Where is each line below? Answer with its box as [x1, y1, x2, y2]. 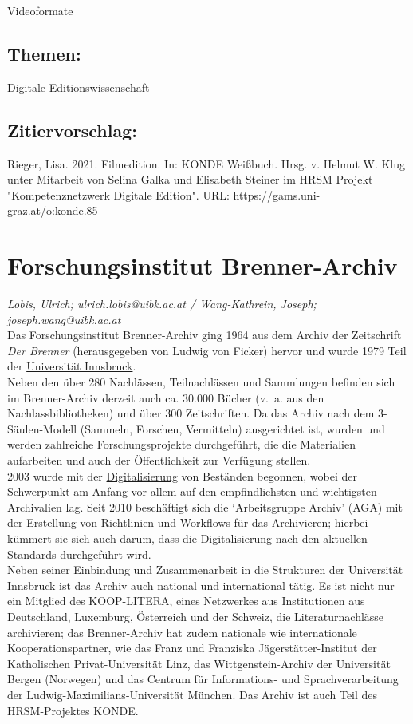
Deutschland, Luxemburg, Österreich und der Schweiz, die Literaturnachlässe [7, 607, 384, 624]
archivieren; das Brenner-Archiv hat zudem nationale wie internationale [7, 623, 357, 640]
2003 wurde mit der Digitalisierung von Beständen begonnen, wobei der [7, 467, 357, 484]
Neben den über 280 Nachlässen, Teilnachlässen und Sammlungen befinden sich [7, 374, 395, 390]
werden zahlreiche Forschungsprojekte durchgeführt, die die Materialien [7, 436, 356, 453]
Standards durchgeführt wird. [7, 545, 151, 562]
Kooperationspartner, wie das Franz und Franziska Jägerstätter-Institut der [7, 639, 377, 656]
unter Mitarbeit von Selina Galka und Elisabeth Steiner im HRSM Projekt [7, 171, 373, 188]
